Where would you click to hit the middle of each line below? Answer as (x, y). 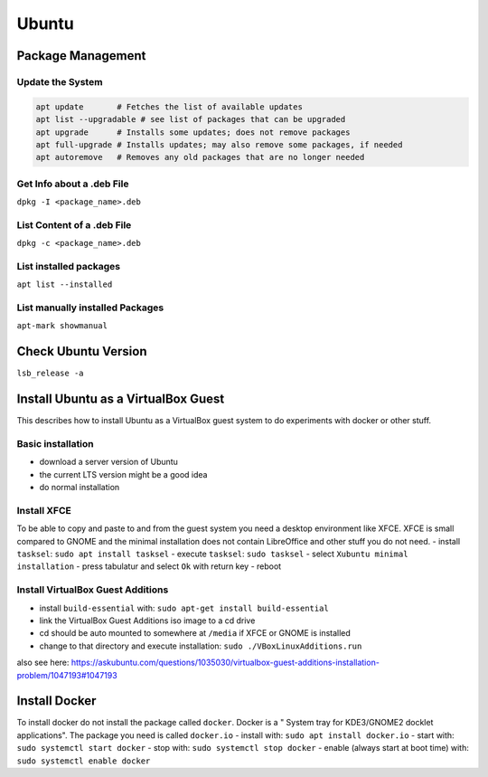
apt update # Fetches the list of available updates (169, 107)
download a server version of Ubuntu (108, 462)
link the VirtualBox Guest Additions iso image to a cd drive (147, 621)
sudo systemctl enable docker (84, 761)
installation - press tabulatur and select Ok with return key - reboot (149, 566)
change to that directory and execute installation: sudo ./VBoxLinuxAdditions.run (201, 646)
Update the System (60, 81)
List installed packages (69, 266)
